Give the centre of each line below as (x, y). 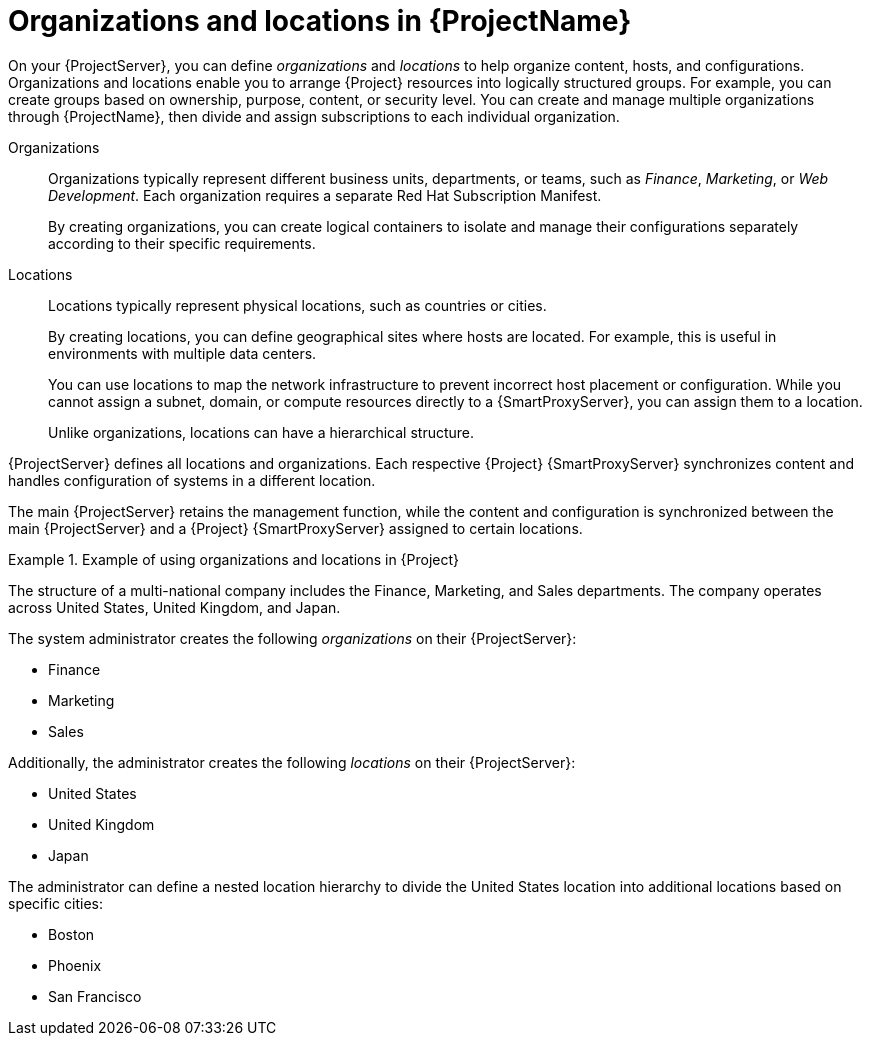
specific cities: (55, 903)
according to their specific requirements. (182, 243)
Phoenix (75, 965)
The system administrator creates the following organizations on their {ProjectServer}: (292, 638)
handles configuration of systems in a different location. (192, 480)
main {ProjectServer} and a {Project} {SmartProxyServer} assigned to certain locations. (295, 528)
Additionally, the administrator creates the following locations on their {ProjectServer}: (292, 762)
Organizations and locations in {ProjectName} (320, 21)
